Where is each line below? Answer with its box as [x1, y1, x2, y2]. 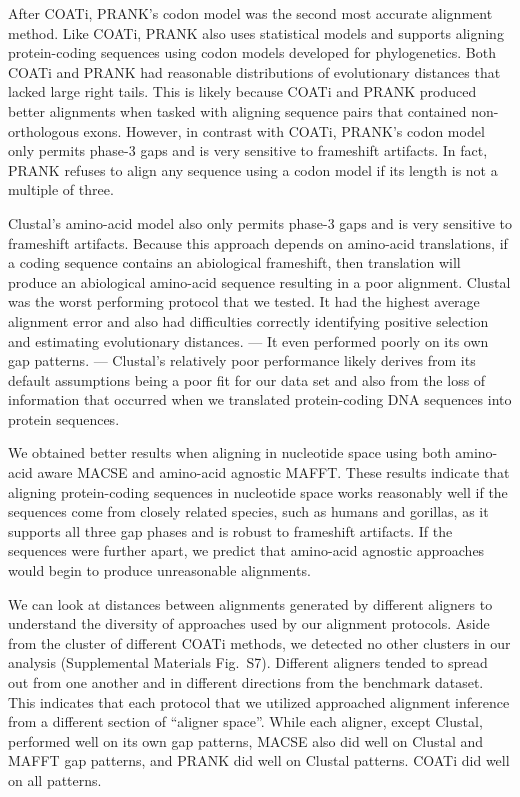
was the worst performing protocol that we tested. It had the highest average [8, 291, 480, 312]
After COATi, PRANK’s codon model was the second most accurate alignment [8, 3, 493, 23]
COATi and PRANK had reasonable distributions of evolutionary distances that [8, 61, 501, 82]
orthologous [8, 120, 79, 141]
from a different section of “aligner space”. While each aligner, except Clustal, [8, 711, 483, 732]
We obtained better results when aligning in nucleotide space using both [8, 442, 451, 463]
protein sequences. [8, 408, 120, 429]
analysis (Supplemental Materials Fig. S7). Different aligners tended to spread [8, 652, 488, 673]
